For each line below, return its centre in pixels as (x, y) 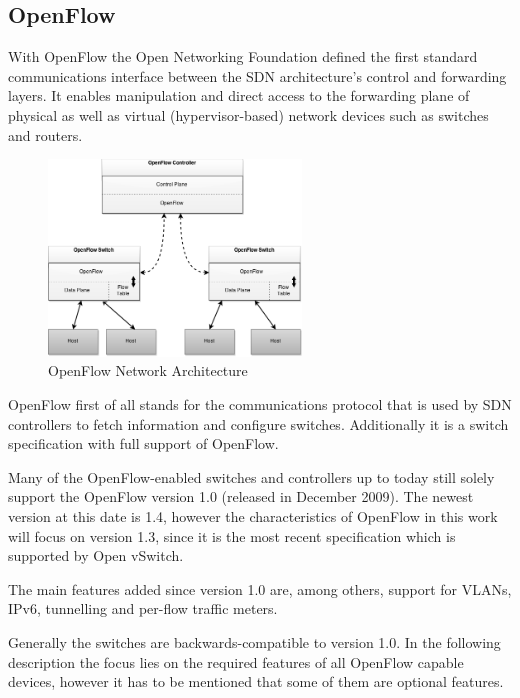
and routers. (45, 134)
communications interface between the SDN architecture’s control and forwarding (257, 75)
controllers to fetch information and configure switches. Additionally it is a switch (258, 423)
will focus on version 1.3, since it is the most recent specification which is (232, 535)
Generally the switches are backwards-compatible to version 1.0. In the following (254, 641)
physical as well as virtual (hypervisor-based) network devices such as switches (248, 114)
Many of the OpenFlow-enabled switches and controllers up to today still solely (251, 476)
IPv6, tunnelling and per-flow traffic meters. (143, 608)
